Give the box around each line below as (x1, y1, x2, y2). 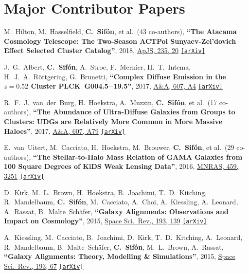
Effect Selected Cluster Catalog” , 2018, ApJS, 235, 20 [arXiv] (4, 45, 205, 55)
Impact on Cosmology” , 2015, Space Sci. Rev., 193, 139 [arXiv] (4, 216, 207, 226)
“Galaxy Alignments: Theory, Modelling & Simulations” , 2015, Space (4, 251, 235, 261)
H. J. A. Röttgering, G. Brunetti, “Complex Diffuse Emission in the (4, 71, 226, 81)
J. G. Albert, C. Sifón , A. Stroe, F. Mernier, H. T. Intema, (4, 61, 191, 72)
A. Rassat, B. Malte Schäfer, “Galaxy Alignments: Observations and (4, 206, 229, 216)
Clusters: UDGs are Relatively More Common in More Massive (4, 116, 223, 126)
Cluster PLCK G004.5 (31, 81, 108, 91)
